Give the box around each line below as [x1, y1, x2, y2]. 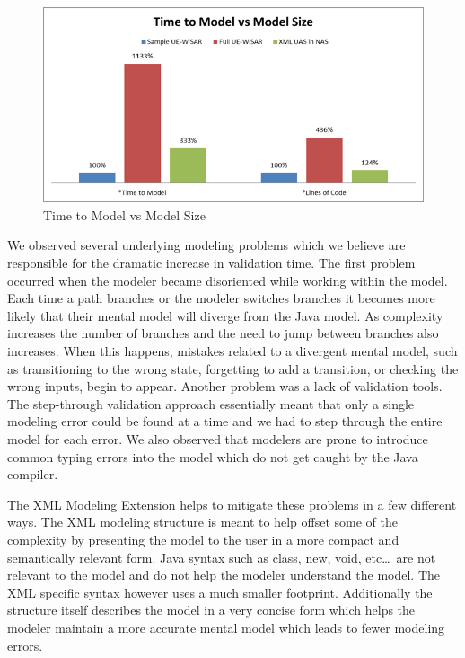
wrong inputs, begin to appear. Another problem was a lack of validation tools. [7, 377, 443, 396]
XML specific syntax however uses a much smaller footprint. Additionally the [7, 582, 433, 601]
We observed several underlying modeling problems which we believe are [7, 236, 406, 254]
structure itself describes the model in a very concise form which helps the [7, 600, 416, 619]
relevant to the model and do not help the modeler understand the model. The [7, 565, 441, 584]
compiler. [7, 465, 58, 484]
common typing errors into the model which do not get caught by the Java [7, 447, 418, 466]
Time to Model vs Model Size [43, 205, 206, 224]
